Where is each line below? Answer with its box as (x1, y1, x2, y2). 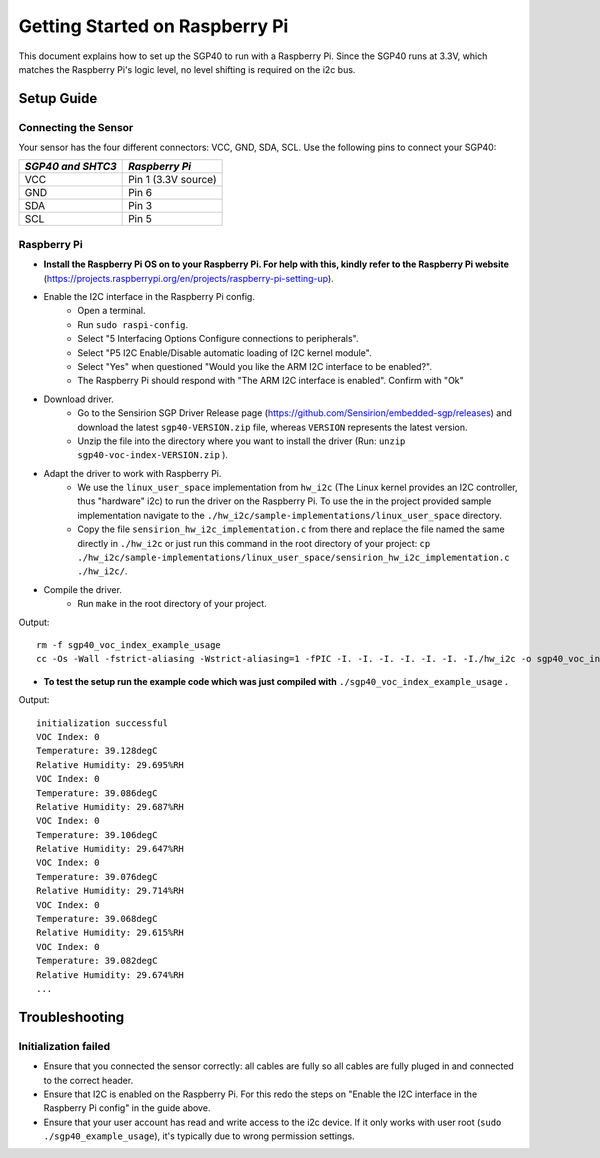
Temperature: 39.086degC (36, 787, 158, 799)
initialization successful (36, 717, 169, 729)
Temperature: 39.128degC (36, 745, 158, 757)
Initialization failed (18, 1039, 110, 1053)
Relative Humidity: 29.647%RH (36, 843, 185, 855)
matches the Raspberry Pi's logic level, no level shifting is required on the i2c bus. (18, 63, 356, 75)
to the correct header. (43, 1074, 134, 1086)
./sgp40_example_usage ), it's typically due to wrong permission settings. (43, 1130, 355, 1142)
